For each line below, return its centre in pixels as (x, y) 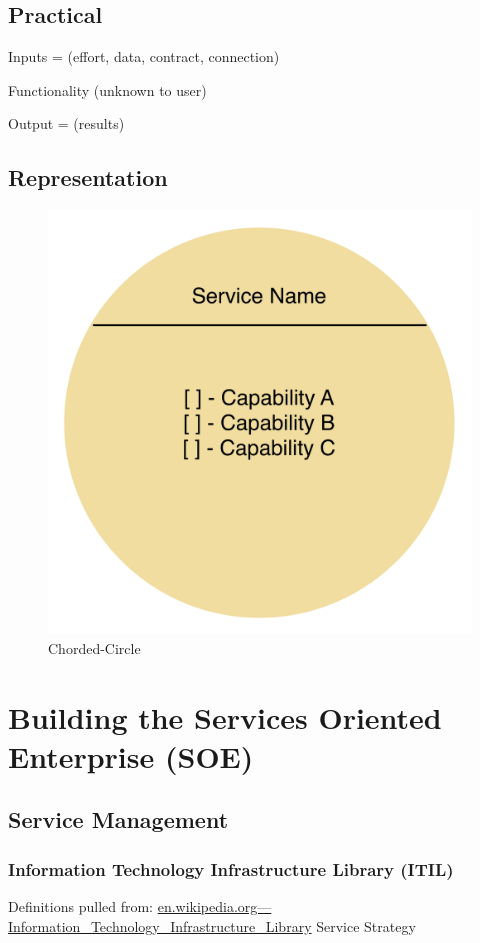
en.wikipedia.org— (214, 905)
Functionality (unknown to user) (107, 89)
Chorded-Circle (94, 647)
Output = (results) (66, 123)
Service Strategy (366, 925)
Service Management (118, 819)
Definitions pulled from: (81, 905)
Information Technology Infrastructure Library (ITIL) (231, 868)
